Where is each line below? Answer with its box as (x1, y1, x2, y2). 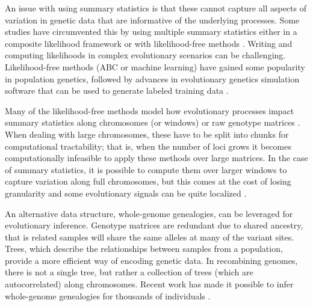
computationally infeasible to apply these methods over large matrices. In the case (5, 151, 308, 164)
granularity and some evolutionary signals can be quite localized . (5, 186, 247, 199)
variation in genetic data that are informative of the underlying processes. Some (5, 13, 300, 26)
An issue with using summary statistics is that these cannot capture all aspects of (5, 2, 306, 14)
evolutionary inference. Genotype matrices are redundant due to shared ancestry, (5, 219, 303, 231)
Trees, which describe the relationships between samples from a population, (5, 242, 283, 255)
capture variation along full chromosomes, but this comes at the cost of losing (5, 175, 291, 188)
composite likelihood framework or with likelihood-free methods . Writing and (5, 37, 293, 49)
